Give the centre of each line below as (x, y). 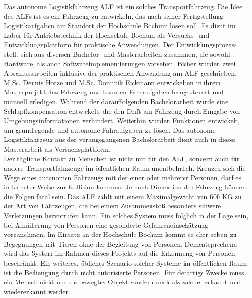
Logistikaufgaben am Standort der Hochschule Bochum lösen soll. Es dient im (120, 25)
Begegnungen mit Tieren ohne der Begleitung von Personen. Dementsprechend (121, 243)
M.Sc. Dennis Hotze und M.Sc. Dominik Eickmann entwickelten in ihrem (112, 82)
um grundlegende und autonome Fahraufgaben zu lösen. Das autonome (110, 130)
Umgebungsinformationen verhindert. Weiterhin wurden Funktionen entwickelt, (122, 120)
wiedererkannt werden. (38, 291)
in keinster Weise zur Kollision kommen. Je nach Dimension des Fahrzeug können (125, 187)
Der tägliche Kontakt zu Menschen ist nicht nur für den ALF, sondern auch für (122, 158)
